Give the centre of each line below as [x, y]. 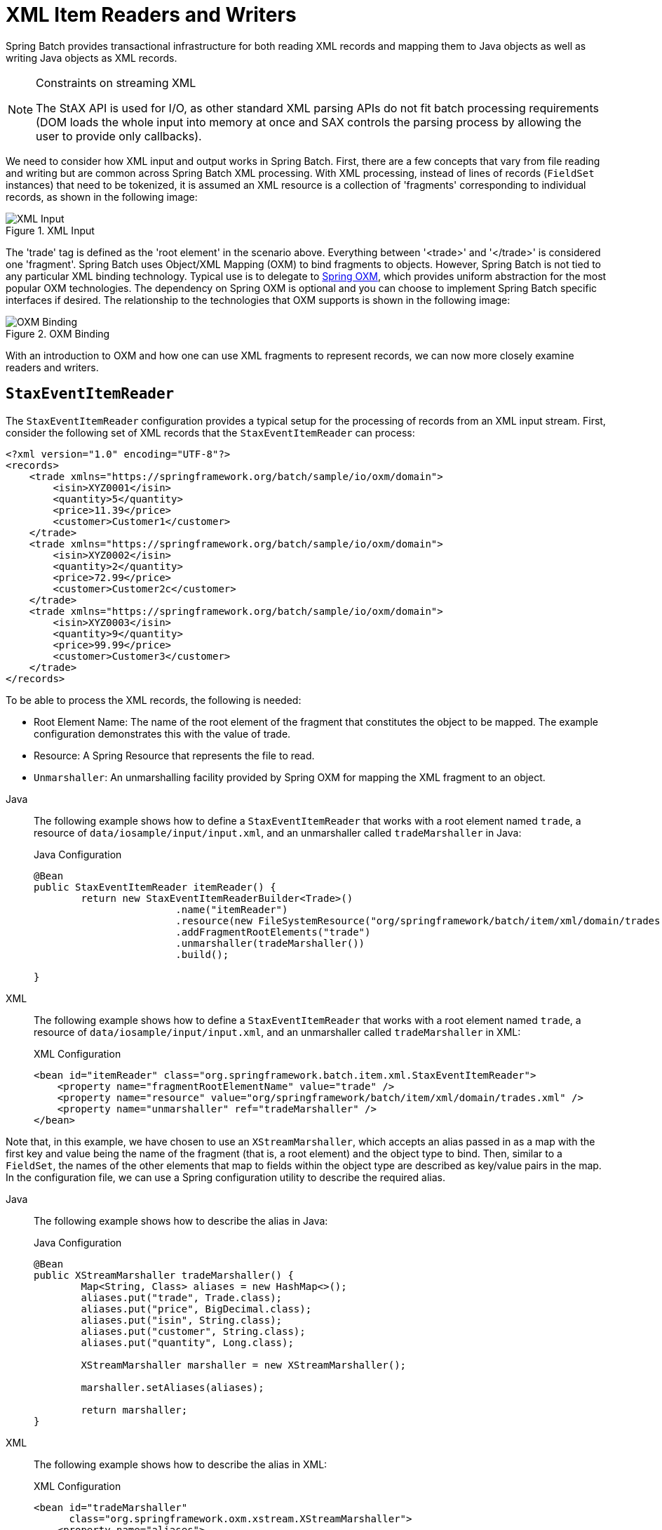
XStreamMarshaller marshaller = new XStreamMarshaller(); [244, 1365]
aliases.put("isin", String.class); [182, 1320]
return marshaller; [134, 1410]
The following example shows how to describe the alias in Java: [181, 1220]
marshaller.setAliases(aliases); [173, 1387]
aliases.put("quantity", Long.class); [187, 1342]
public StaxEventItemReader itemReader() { [155, 887]
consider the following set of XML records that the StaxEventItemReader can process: [210, 432]
